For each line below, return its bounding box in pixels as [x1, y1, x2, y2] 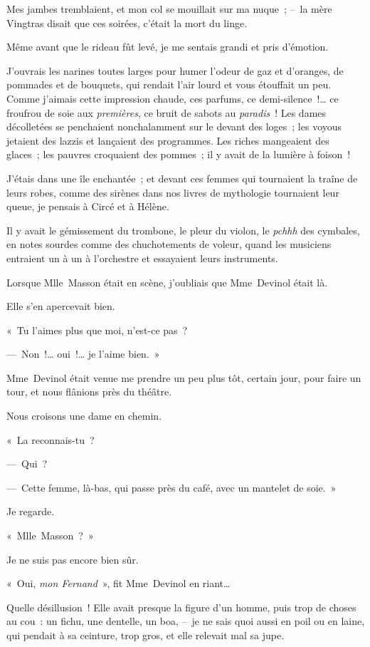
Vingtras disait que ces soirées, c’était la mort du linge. [6, 15, 248, 30]
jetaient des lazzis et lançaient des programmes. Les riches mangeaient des [6, 133, 329, 147]
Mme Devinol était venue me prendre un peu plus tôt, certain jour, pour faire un [6, 370, 361, 385]
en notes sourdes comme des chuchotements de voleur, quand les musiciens [6, 237, 332, 252]
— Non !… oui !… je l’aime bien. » [6, 346, 160, 361]
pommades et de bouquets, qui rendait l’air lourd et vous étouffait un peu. [6, 77, 332, 92]
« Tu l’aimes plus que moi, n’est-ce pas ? [6, 322, 188, 337]
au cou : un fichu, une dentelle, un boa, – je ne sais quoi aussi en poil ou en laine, [6, 614, 365, 628]
